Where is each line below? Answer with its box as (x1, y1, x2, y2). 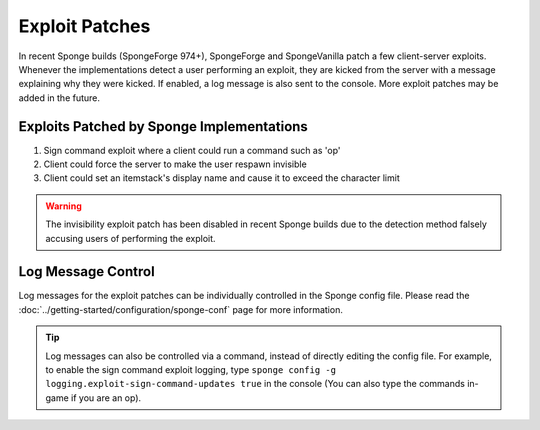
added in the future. (18, 91, 100, 104)
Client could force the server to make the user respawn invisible (43, 158, 307, 170)
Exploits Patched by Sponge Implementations (18, 118, 309, 135)
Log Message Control (18, 263, 155, 280)
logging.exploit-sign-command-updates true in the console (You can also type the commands (45, 378, 465, 390)
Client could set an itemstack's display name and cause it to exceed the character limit (43, 172, 400, 184)
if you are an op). (70, 391, 142, 404)
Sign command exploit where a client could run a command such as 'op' (43, 144, 341, 156)
